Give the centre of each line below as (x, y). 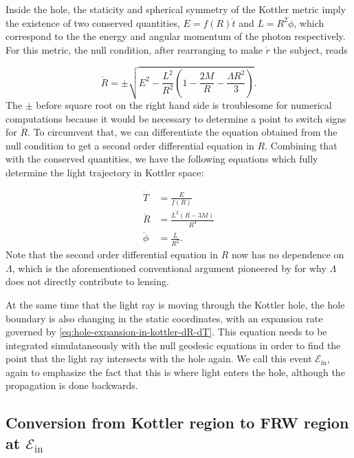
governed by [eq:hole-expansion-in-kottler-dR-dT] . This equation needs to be (166, 332)
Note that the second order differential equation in (112, 254)
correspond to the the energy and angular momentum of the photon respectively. (176, 36)
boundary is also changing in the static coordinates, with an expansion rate (164, 318)
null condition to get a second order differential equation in (130, 145)
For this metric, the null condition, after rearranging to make (134, 49)
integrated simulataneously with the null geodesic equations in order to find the (173, 345)
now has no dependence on (288, 254)
